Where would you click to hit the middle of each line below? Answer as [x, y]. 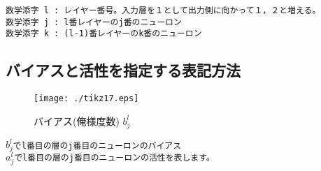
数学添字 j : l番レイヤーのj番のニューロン [94, 22]
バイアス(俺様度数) [77, 120]
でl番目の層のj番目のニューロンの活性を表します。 [114, 157]
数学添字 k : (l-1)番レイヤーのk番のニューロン [104, 34]
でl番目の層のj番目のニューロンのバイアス [97, 146]
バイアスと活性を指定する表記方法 [123, 70]
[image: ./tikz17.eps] [86, 99]
